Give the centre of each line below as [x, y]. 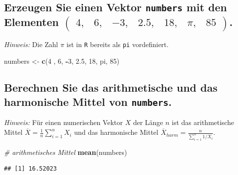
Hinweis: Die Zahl [31, 44]
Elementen [31, 22]
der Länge [148, 122]
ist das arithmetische [203, 122]
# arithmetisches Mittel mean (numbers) [66, 152]
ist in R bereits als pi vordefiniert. [118, 44]
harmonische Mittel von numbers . [88, 102]
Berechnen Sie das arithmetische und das [111, 87]
